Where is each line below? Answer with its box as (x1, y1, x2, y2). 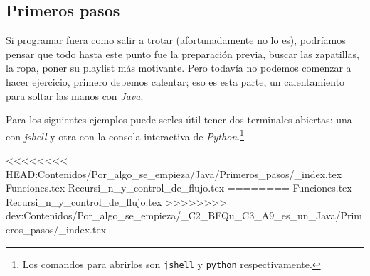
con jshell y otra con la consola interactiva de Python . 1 (6, 126, 244, 143)
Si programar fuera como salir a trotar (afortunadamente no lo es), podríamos (6, 33, 346, 48)
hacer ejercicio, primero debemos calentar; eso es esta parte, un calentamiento (6, 74, 345, 89)
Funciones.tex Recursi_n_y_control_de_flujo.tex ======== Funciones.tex (6, 180, 352, 195)
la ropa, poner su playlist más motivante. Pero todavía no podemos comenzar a (6, 60, 351, 75)
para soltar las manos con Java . (6, 88, 144, 103)
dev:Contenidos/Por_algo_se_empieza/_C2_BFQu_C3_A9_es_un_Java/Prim (6, 208, 363, 223)
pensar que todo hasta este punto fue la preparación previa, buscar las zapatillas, (6, 46, 359, 61)
